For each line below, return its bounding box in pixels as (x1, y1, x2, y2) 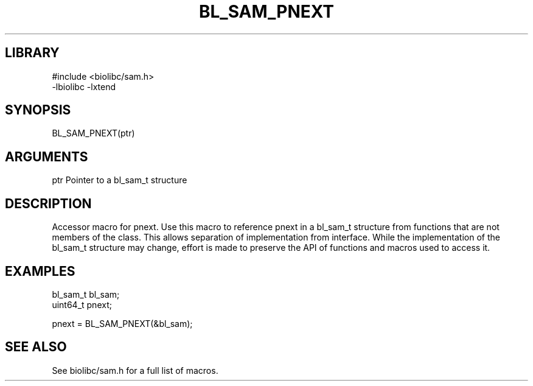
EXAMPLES (5, 263, 75, 279)
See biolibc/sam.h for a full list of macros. (52, 365, 218, 376)
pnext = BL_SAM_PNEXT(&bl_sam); (52, 318, 193, 329)
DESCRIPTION (5, 195, 92, 211)
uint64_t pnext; (52, 299, 112, 310)
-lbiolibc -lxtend (52, 81, 116, 92)
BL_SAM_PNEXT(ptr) (52, 128, 135, 139)
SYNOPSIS (5, 102, 71, 118)
